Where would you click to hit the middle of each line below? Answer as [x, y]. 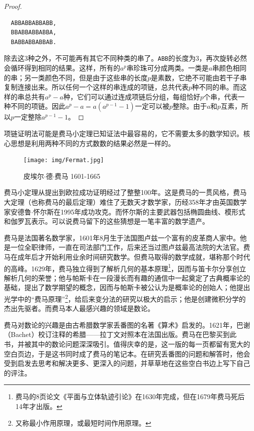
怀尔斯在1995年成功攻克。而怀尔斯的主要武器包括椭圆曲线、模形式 [139, 211]
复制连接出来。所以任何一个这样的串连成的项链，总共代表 [96, 87]
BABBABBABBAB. [34, 42]
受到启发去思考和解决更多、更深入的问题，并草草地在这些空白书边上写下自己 [127, 363]
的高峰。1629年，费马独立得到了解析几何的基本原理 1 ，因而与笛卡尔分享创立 [125, 267]
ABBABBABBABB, [34, 23]
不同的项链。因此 [38, 106]
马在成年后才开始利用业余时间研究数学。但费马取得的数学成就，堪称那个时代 [127, 257]
